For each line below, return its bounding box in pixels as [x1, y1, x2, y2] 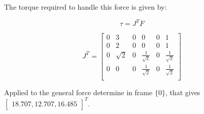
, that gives [165, 87, 200, 97]
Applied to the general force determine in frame [4, 87, 153, 97]
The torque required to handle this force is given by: [4, 2, 167, 12]
